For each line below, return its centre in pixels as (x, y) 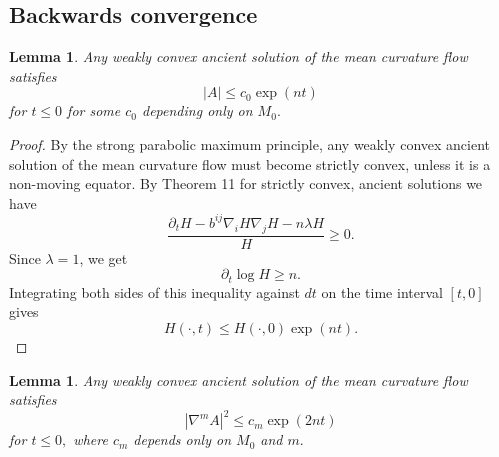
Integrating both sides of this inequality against (154, 291)
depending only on (197, 110)
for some (94, 110)
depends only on (182, 439)
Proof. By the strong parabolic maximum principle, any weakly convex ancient (249, 143)
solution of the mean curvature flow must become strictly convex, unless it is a (250, 163)
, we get (103, 257)
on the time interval (382, 291)
